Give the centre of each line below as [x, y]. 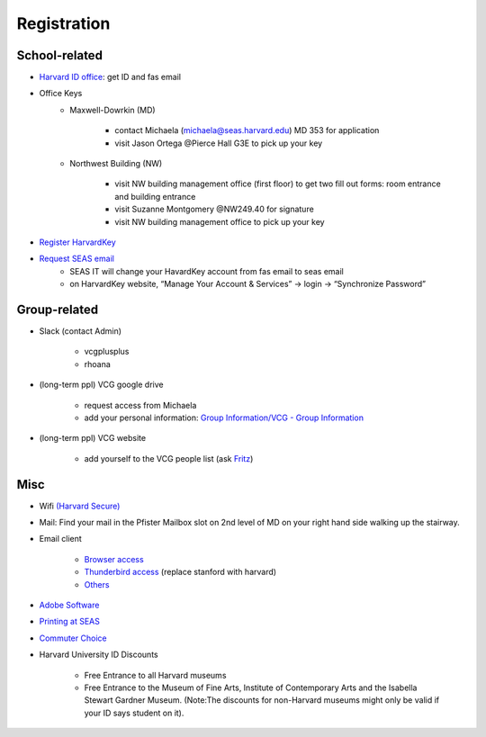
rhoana [98, 364]
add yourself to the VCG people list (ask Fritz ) [169, 458]
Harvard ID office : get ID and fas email [110, 77]
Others [97, 584]
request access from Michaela [140, 405]
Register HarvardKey [77, 242]
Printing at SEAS [70, 622]
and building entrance [155, 196]
